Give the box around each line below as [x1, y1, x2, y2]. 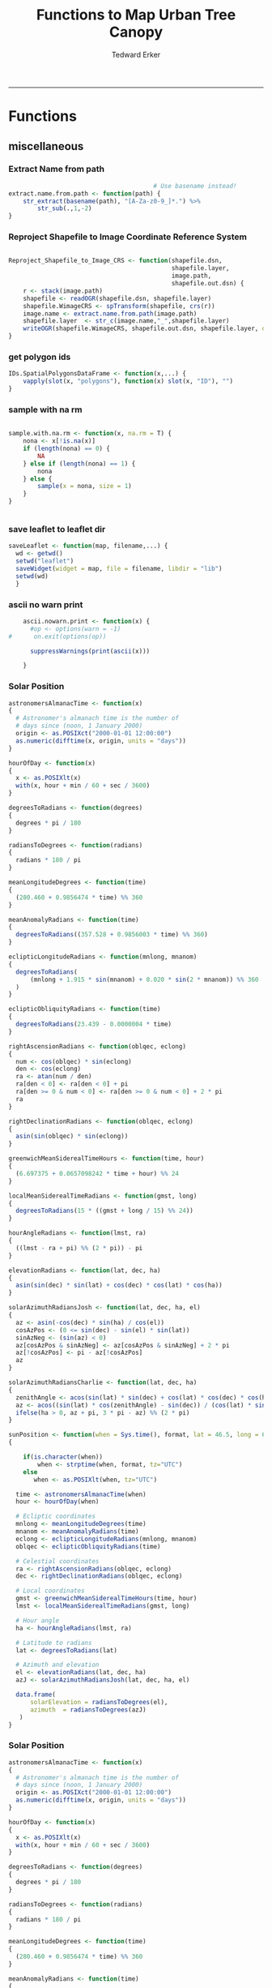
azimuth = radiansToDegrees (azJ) [29, 1705, 147, 1714]
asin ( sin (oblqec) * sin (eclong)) [15, 1133, 129, 1141]
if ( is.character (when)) [23, 1453, 104, 1461]
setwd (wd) [15, 572, 49, 581]
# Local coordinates [15, 1587, 85, 1595]
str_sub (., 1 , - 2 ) [37, 204, 92, 212]
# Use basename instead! [153, 182, 237, 190]
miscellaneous [8, 139, 84, 153]
